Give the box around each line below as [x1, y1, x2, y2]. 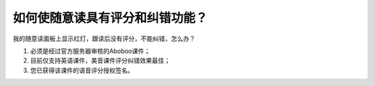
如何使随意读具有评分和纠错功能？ [12, 10, 208, 25]
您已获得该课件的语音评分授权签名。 [30, 66, 134, 74]
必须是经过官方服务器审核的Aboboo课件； [30, 47, 151, 55]
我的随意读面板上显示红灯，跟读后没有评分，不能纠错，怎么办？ [12, 34, 196, 43]
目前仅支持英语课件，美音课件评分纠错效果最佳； [30, 56, 170, 65]
